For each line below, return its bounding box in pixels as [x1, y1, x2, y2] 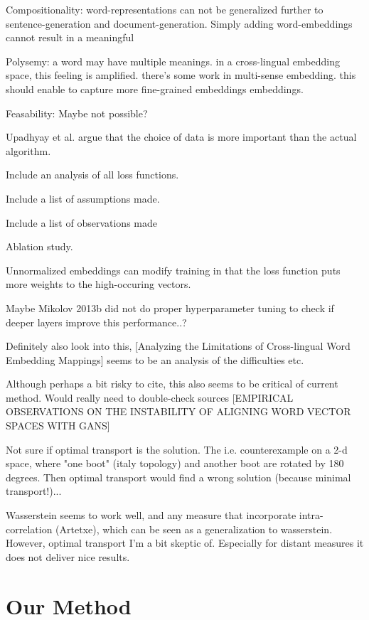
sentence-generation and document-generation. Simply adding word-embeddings [6, 16, 353, 31]
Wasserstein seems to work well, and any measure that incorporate [6, 508, 296, 523]
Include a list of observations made [6, 215, 157, 230]
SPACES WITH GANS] [6, 418, 110, 433]
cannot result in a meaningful [6, 30, 134, 45]
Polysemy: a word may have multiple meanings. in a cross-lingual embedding [6, 53, 340, 68]
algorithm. [6, 143, 51, 158]
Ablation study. [6, 239, 73, 254]
